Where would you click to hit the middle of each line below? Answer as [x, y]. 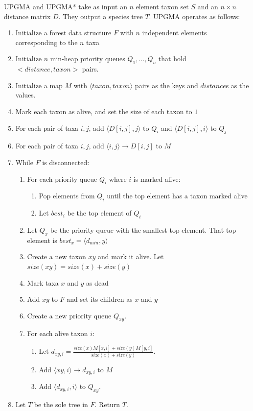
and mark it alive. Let [131, 256]
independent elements [174, 33]
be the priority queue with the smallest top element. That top [143, 230]
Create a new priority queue [69, 315]
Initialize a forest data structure [63, 33]
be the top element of [99, 213]
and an [208, 6]
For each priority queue [62, 179]
